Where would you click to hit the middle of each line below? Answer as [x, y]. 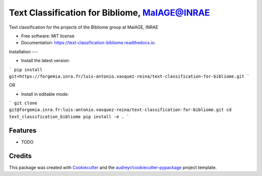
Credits [20, 156]
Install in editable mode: [45, 94]
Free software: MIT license [48, 36]
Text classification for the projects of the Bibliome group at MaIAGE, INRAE [84, 27]
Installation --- [24, 51]
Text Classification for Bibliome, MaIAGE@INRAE [109, 13]
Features [23, 130]
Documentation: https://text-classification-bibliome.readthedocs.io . [89, 43]
